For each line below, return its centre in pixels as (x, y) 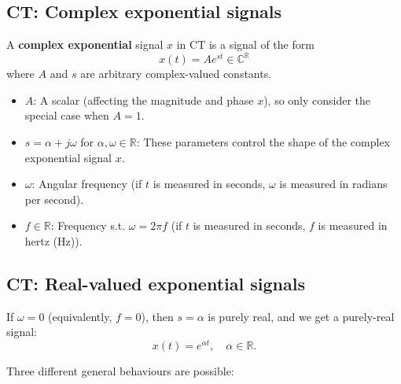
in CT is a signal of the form (245, 44)
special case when (67, 115)
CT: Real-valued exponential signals (156, 284)
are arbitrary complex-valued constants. (176, 74)
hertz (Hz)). (53, 241)
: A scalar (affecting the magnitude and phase (143, 100)
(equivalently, (80, 316)
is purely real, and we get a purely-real (301, 316)
